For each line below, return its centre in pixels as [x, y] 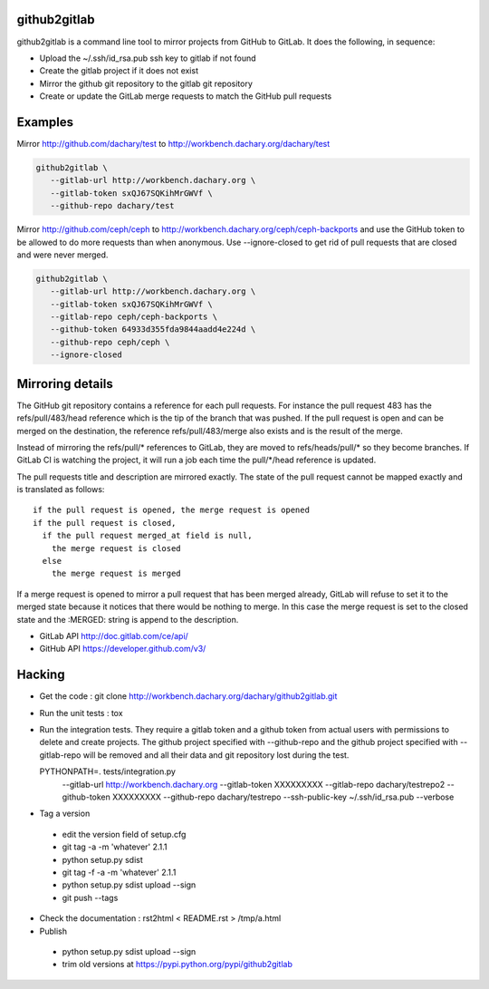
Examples [45, 122]
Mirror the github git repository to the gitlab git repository [146, 83]
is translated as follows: [61, 490]
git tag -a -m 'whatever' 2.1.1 [115, 847]
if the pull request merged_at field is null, [147, 536]
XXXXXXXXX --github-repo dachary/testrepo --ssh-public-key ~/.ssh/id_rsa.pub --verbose [283, 797]
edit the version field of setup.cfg [124, 834]
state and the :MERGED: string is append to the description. [128, 619]
